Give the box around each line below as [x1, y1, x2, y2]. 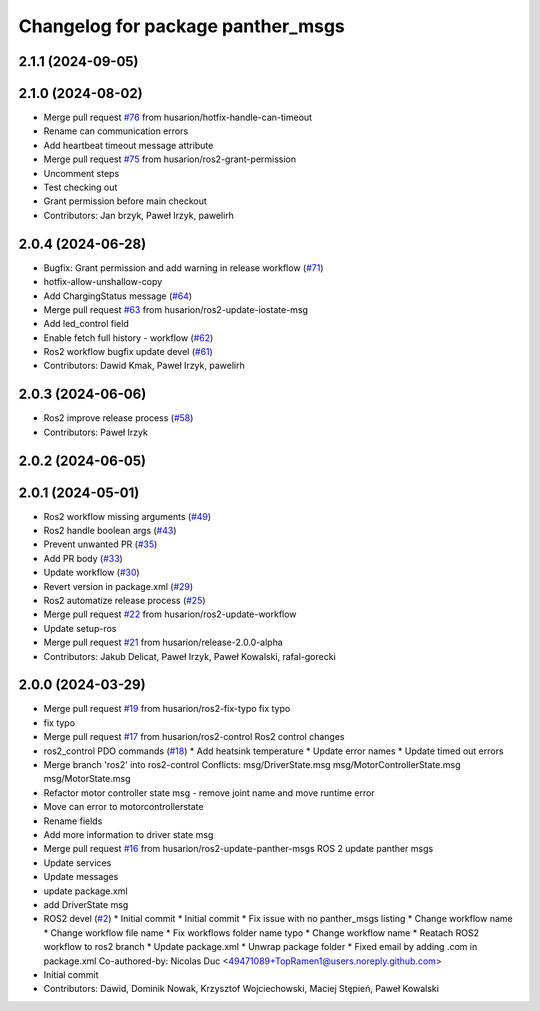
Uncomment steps [43, 167, 120, 179]
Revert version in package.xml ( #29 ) [43, 580, 194, 592]
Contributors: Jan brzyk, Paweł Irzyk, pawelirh [43, 209, 235, 221]
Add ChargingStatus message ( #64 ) [43, 290, 193, 302]
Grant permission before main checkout [43, 195, 207, 207]
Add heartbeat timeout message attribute [43, 139, 214, 151]
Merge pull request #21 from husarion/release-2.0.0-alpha [43, 636, 284, 649]
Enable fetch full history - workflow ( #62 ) [43, 331, 214, 344]
